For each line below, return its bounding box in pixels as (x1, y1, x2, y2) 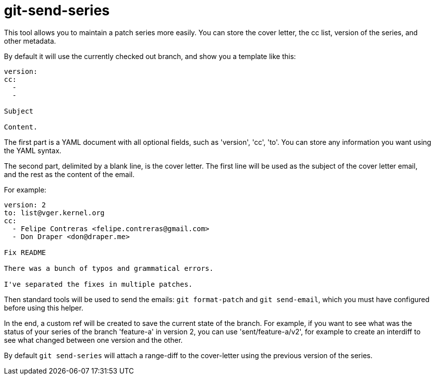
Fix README (4, 248, 46, 256)
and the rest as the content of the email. (4, 170, 135, 179)
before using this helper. (4, 303, 84, 312)
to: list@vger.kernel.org (4, 208, 105, 217)
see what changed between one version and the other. (4, 335, 183, 344)
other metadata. (4, 36, 56, 45)
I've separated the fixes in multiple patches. (4, 280, 193, 288)
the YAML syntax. (4, 146, 62, 155)
